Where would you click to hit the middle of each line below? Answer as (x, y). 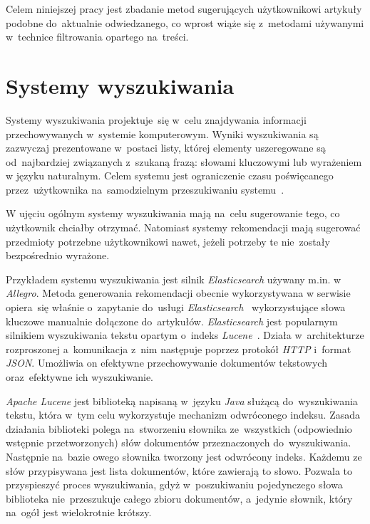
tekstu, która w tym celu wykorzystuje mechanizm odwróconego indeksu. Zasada (183, 415)
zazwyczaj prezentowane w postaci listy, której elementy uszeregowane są (166, 148)
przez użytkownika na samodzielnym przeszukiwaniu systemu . (145, 189)
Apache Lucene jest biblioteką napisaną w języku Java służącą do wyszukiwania (182, 400)
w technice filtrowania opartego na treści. (97, 37)
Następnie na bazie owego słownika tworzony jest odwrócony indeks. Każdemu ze (184, 456)
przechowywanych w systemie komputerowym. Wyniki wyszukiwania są (162, 133)
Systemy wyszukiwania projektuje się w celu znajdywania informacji (156, 119)
